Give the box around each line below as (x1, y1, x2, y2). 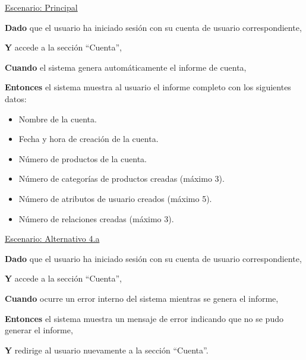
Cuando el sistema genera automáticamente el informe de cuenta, (5, 61, 247, 73)
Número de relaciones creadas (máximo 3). (18, 212, 174, 225)
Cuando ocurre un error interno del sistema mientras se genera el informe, (5, 292, 279, 304)
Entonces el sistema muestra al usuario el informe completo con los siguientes (5, 81, 291, 93)
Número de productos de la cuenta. (18, 152, 147, 165)
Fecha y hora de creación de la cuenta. (18, 132, 159, 145)
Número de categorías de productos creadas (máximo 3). (18, 172, 225, 185)
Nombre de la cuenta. (18, 112, 97, 125)
